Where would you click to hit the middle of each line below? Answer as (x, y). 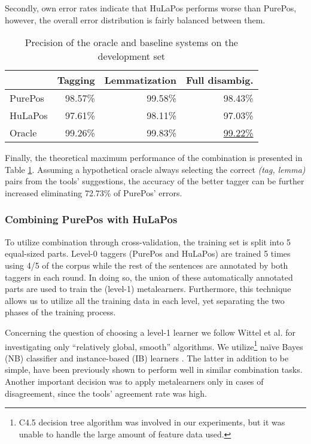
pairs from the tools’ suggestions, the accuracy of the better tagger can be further (155, 181)
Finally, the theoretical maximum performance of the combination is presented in (154, 158)
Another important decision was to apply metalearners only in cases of (134, 381)
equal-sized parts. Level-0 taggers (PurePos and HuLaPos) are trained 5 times (148, 253)
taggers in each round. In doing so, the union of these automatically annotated (149, 277)
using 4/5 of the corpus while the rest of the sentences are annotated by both (147, 265)
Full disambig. (219, 80)
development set (132, 56)
